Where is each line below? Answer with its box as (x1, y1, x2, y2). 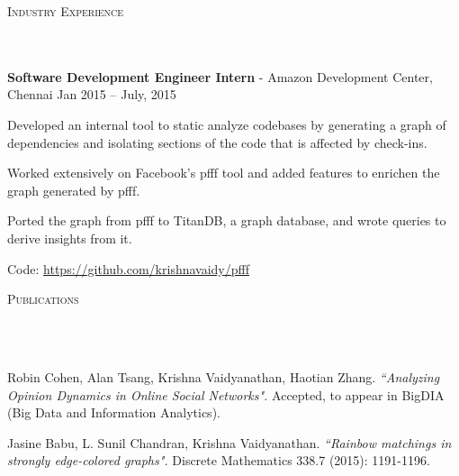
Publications (7, 289, 79, 308)
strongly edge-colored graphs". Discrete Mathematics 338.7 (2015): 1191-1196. (7, 451, 430, 470)
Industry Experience (7, 2, 124, 20)
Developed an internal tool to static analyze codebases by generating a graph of (7, 114, 446, 133)
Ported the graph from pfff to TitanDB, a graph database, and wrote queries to (7, 211, 446, 230)
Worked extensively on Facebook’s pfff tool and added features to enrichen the (7, 163, 440, 182)
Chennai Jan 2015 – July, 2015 (7, 85, 176, 104)
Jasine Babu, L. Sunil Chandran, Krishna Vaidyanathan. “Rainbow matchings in (7, 433, 452, 452)
